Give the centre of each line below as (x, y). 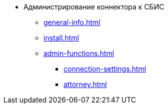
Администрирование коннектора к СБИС (94, 7)
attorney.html (85, 84)
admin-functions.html (79, 53)
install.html (61, 38)
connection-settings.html (105, 69)
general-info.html (72, 22)
